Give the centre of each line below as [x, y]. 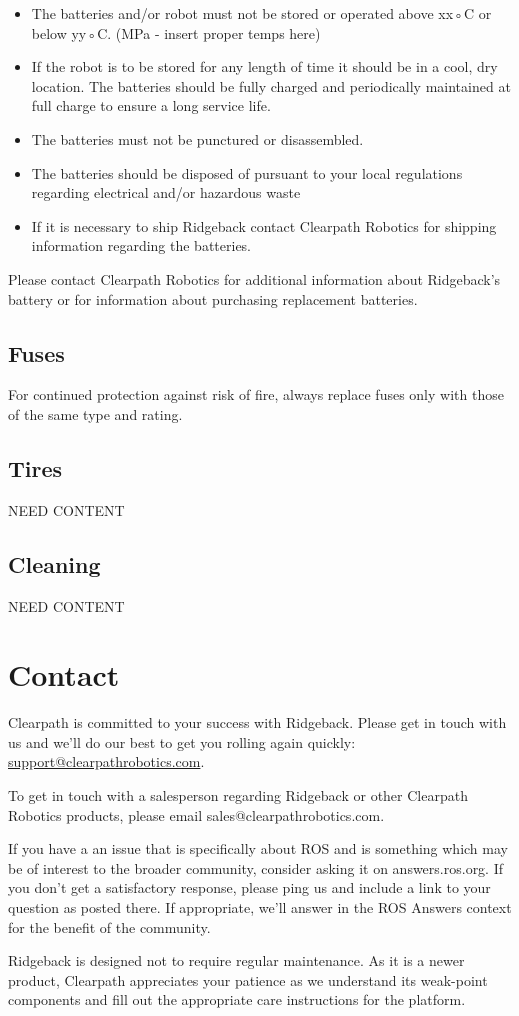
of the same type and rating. [95, 413]
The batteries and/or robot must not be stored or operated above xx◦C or [261, 13]
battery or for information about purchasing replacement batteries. [213, 298]
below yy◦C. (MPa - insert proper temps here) [176, 32]
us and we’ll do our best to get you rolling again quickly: [182, 741]
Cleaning [54, 563]
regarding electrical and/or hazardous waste [166, 192]
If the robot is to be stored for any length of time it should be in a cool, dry [264, 66]
